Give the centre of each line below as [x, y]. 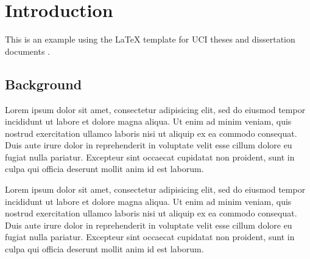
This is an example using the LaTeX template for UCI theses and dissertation [150, 39]
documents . [27, 51]
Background [44, 84]
